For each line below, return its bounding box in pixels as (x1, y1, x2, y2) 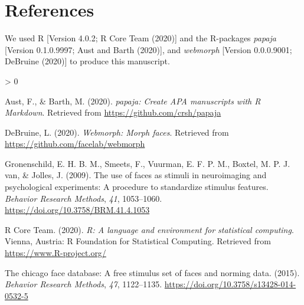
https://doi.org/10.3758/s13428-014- (164, 278, 296, 290)
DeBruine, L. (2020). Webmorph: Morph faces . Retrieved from (5, 126, 229, 138)
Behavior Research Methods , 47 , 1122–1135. (5, 278, 162, 290)
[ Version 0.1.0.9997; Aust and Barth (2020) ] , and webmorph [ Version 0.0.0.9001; (5, 43, 292, 55)
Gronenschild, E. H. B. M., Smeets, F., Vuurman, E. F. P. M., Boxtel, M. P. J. (5, 157, 290, 169)
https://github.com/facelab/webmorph (5, 137, 145, 150)
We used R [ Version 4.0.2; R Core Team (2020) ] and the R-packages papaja (5, 32, 276, 44)
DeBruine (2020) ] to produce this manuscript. (5, 55, 170, 67)
